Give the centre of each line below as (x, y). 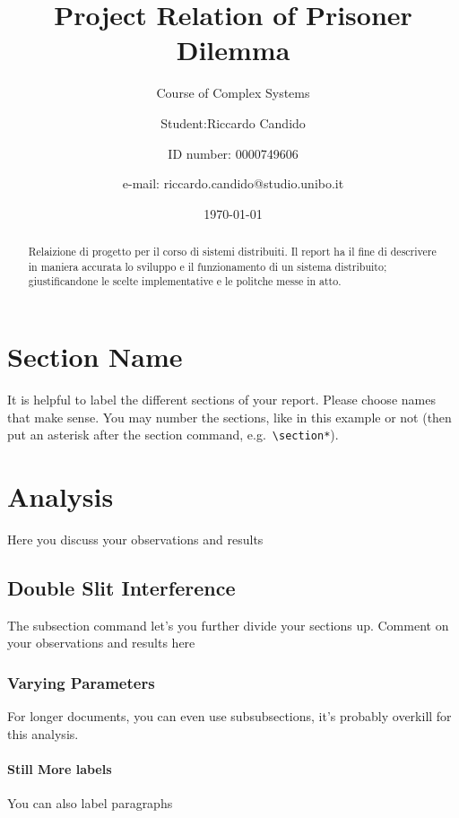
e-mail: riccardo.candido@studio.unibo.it (233, 183)
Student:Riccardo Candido (233, 122)
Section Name (95, 357)
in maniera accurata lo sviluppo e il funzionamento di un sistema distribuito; (208, 266)
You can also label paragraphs (90, 803)
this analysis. (43, 733)
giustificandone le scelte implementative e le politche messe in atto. (185, 281)
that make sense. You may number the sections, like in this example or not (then (229, 417)
